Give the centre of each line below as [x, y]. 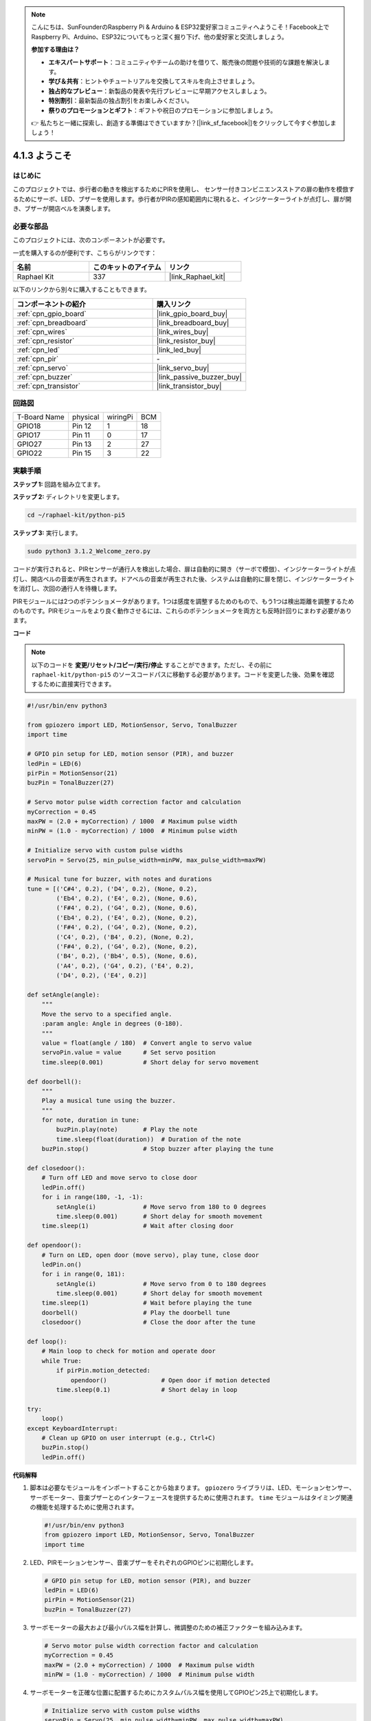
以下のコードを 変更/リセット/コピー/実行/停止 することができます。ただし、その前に [152, 665]
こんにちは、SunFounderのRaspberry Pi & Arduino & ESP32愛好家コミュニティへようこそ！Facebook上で [180, 27]
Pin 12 [82, 426]
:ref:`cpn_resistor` [46, 341]
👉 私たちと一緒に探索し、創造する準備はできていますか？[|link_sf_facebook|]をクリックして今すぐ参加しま [184, 123]
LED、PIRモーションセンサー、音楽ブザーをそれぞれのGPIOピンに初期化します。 [144, 1562]
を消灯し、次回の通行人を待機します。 [67, 589]
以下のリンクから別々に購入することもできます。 [82, 290]
